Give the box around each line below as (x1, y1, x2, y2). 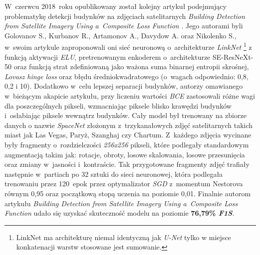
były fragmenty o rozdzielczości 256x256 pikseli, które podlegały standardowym (4, 139, 249, 149)
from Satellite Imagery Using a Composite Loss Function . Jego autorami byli (4, 20, 243, 31)
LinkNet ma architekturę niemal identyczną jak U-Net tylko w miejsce (16, 232, 231, 242)
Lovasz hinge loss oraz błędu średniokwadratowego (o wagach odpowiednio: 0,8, (4, 71, 249, 81)
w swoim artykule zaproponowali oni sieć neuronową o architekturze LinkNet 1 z (4, 40, 252, 52)
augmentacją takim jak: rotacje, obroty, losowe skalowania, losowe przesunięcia (4, 149, 245, 159)
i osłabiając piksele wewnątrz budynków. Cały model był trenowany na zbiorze (4, 110, 247, 121)
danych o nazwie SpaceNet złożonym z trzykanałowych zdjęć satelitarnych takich (4, 120, 253, 130)
